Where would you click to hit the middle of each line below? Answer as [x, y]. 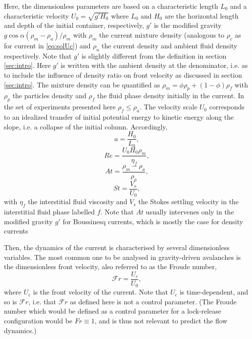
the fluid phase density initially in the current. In [170, 95]
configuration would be [38, 321]
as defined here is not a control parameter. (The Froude [153, 301]
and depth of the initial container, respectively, [74, 25]
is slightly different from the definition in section [154, 55]
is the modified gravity [188, 25]
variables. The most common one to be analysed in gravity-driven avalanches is [123, 257]
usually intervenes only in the [190, 212]
